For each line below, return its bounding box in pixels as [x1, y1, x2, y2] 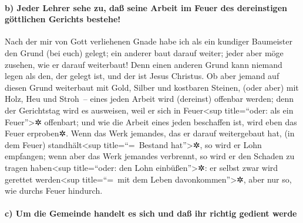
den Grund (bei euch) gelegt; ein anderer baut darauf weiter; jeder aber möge [5, 46, 284, 59]
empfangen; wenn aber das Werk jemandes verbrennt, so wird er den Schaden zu [5, 150, 295, 162]
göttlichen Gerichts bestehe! [5, 13, 121, 25]
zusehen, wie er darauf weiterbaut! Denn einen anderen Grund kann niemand [5, 58, 282, 70]
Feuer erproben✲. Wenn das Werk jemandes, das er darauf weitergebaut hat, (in [5, 127, 295, 139]
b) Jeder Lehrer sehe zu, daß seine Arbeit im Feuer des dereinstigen [5, 1, 287, 13]
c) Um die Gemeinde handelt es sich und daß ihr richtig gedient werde [5, 207, 297, 219]
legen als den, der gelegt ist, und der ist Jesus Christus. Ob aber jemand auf [5, 70, 280, 82]
